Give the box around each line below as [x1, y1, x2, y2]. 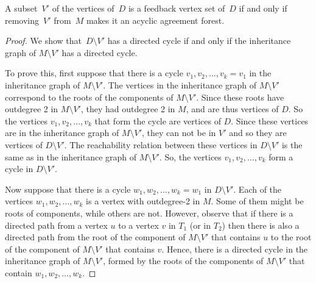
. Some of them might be [211, 195, 304, 207]
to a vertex [118, 218, 159, 231]
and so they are [229, 126, 287, 139]
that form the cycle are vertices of [94, 114, 221, 127]
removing [5, 13, 40, 26]
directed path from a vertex [5, 218, 108, 231]
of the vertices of [52, 2, 114, 14]
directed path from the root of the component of [5, 231, 186, 243]
